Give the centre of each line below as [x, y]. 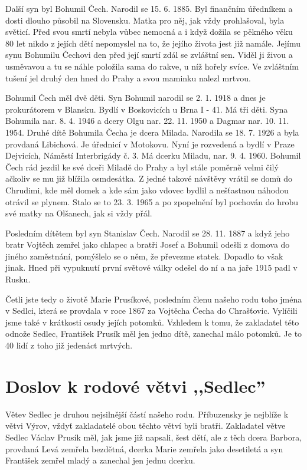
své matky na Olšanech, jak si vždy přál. [79, 213]
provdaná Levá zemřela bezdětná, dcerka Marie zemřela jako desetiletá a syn [144, 448]
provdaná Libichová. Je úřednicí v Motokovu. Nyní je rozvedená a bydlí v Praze [150, 144]
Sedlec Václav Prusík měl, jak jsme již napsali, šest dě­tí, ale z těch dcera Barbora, [154, 437]
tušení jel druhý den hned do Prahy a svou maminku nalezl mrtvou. [128, 78]
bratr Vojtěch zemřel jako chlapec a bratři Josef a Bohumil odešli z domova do [148, 244]
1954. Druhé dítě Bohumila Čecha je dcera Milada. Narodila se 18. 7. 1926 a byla [152, 132]
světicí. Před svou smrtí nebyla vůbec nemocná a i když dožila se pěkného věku [149, 32]
